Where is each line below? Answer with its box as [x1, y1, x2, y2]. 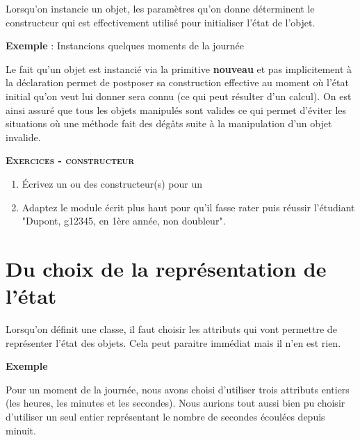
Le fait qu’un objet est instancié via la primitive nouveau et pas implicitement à [6, 61, 352, 76]
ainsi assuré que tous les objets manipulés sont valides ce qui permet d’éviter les [6, 102, 347, 117]
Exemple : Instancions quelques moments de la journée [6, 38, 244, 53]
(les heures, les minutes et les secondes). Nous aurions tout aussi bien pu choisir [6, 396, 345, 410]
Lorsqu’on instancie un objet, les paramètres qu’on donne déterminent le [6, 1, 315, 15]
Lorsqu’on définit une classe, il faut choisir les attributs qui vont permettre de [6, 322, 337, 336]
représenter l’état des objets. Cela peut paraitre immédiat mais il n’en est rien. [6, 335, 341, 350]
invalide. [6, 129, 41, 144]
